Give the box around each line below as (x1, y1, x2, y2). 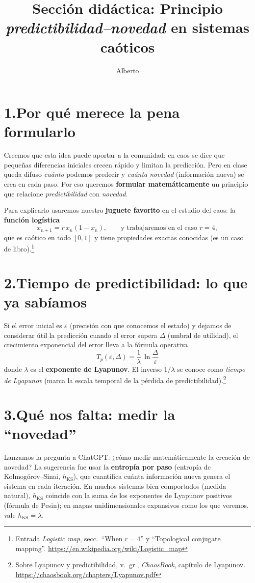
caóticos (100, 36, 155, 56)
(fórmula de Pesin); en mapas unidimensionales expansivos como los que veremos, (4, 500, 249, 510)
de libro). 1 (4, 242, 34, 254)
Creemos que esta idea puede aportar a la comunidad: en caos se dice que (4, 150, 225, 160)
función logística (4, 214, 60, 224)
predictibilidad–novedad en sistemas (5, 17, 250, 38)
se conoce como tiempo (177, 363, 246, 374)
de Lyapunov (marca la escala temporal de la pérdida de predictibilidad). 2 (4, 374, 227, 386)
